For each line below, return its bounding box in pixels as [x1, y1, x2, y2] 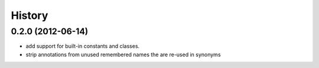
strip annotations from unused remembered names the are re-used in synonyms [25, 51, 221, 58]
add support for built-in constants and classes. [25, 43, 140, 50]
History [11, 9, 48, 22]
